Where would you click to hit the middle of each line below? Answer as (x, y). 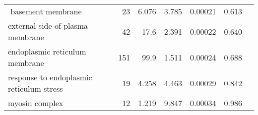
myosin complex (36, 103)
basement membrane (46, 11)
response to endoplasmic (50, 77)
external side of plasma (48, 26)
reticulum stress (35, 88)
